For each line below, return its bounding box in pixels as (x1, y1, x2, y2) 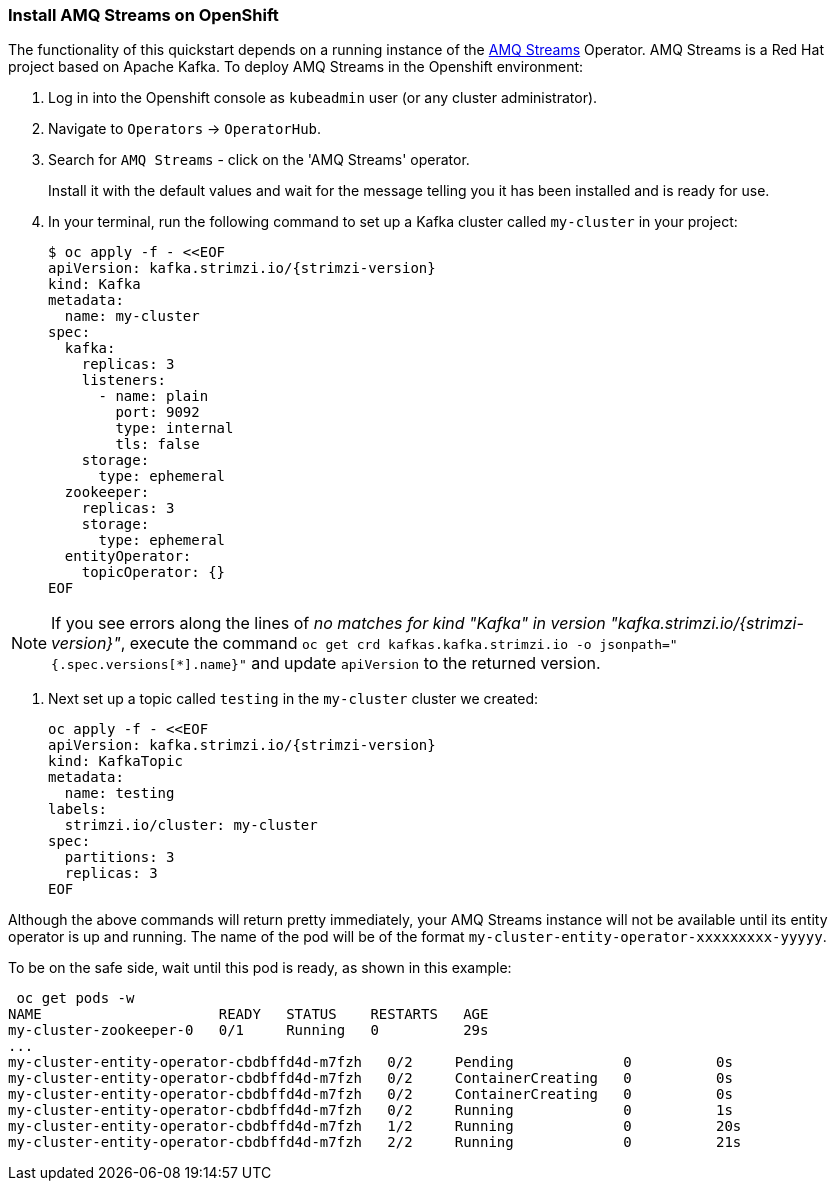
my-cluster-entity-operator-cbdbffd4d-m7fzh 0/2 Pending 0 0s (8, 1054, 733, 1071)
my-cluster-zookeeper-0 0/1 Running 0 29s (8, 1022, 489, 1039)
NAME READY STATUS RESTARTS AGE (8, 1006, 489, 1023)
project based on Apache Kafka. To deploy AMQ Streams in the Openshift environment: (8, 58, 584, 76)
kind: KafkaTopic (48, 753, 183, 770)
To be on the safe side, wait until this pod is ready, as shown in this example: (8, 959, 512, 977)
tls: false (115, 436, 200, 453)
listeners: (81, 372, 167, 389)
